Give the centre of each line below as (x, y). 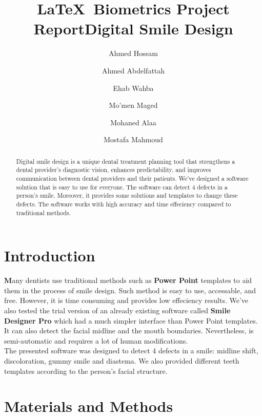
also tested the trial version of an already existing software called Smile (117, 310)
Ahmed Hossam (133, 53)
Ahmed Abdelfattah (133, 70)
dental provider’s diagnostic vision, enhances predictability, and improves (114, 170)
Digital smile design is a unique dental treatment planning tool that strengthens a (126, 161)
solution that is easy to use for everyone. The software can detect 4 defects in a (122, 187)
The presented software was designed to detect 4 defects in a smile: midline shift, (131, 351)
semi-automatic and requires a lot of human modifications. (96, 340)
